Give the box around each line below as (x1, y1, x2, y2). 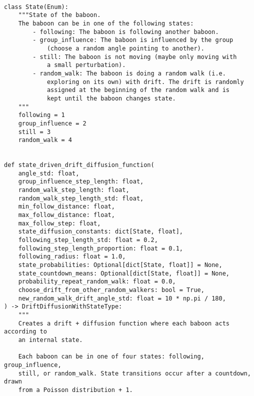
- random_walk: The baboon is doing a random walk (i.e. (32, 69, 226, 77)
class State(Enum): (4, 3, 68, 10)
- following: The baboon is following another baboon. (32, 28, 219, 35)
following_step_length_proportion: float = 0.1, (18, 244, 183, 252)
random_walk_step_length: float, (18, 186, 129, 194)
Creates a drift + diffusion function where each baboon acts (18, 319, 230, 327)
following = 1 (18, 111, 65, 119)
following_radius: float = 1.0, (18, 253, 126, 260)
